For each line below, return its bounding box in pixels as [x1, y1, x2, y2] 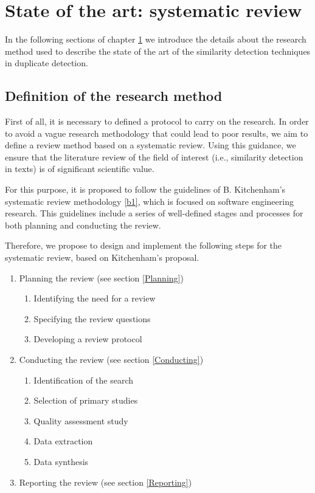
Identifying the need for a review [33, 292, 156, 305]
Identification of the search [33, 373, 134, 386]
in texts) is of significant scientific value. [5, 162, 154, 175]
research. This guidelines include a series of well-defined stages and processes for [5, 207, 303, 219]
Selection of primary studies [33, 394, 138, 407]
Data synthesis [33, 455, 89, 467]
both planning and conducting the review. [5, 218, 161, 231]
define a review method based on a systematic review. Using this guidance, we [5, 139, 296, 151]
